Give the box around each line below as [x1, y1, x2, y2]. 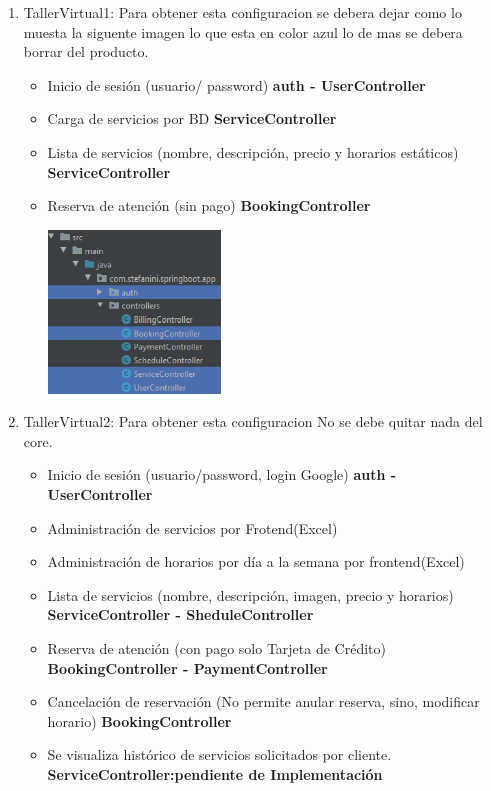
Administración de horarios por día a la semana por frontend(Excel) [47, 551, 465, 572]
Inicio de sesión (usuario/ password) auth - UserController [47, 74, 426, 95]
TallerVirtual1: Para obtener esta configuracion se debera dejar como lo [23, 2, 462, 22]
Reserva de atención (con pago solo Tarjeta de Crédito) [47, 637, 386, 658]
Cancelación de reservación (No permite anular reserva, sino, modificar [47, 691, 480, 712]
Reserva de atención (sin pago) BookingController [47, 195, 371, 216]
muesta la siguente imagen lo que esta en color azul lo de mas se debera [23, 21, 463, 42]
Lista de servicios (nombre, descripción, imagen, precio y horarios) [47, 584, 454, 605]
